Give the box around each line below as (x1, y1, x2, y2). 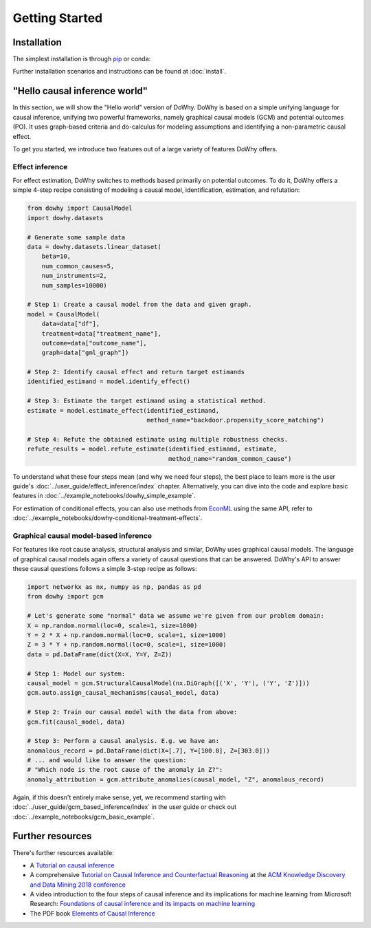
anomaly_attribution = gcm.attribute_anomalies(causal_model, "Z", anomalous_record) (27, 775, 324, 784)
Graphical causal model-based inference (12, 530, 153, 540)
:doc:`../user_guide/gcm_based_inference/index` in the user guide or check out (12, 803, 237, 811)
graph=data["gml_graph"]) (41, 349, 129, 357)
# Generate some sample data (27, 233, 126, 241)
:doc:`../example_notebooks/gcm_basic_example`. (12, 812, 155, 821)
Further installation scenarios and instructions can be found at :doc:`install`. (12, 67, 227, 76)
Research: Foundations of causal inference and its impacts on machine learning (30, 900, 256, 908)
